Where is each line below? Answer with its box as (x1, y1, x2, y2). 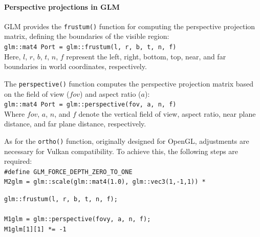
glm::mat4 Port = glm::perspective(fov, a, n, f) (4, 101, 177, 109)
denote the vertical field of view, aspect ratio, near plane (78, 108, 256, 119)
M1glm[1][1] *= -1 (4, 226, 67, 233)
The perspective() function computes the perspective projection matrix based (4, 78, 253, 89)
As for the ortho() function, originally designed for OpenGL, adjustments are (4, 135, 249, 146)
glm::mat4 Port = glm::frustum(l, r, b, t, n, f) (4, 44, 177, 51)
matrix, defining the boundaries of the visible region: (4, 31, 169, 41)
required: (4, 156, 32, 166)
